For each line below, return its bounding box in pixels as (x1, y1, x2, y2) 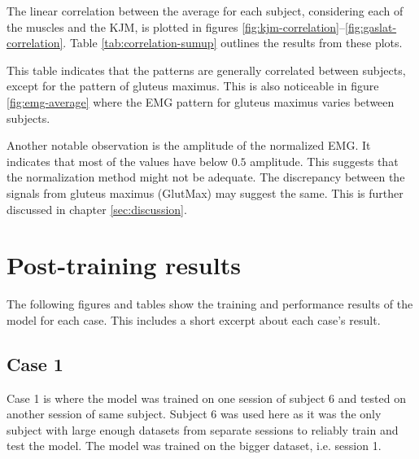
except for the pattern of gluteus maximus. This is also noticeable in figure (7, 77, 379, 94)
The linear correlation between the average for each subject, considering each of (7, 2, 404, 19)
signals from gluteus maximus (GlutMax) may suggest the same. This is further (7, 184, 404, 201)
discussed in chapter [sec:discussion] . (7, 200, 187, 217)
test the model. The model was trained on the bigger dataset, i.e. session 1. (7, 437, 382, 454)
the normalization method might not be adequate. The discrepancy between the (7, 168, 405, 186)
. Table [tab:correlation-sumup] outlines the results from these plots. (63, 34, 403, 51)
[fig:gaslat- (345, 18, 397, 35)
